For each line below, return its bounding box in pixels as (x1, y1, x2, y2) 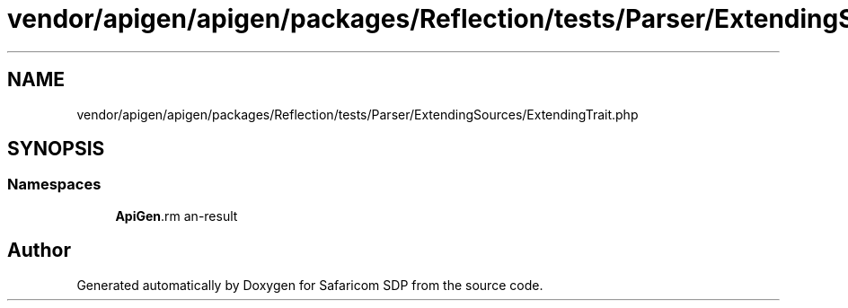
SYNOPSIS (7, 137, 105, 161)
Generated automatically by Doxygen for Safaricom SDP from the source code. (76, 277, 543, 293)
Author (7, 239, 71, 262)
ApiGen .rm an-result (115, 207, 238, 224)
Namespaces (7, 175, 102, 194)
